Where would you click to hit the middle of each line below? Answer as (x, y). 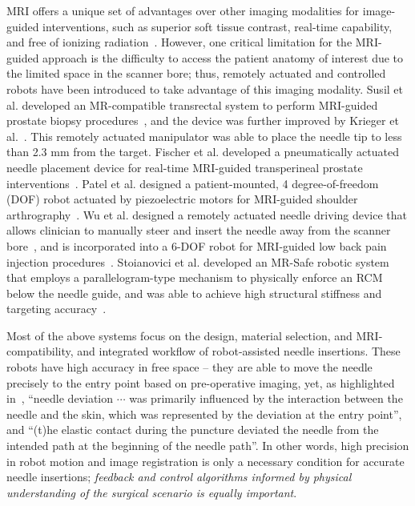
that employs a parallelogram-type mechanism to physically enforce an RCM (195, 277)
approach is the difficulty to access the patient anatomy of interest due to (223, 57)
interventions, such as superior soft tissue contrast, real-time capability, (218, 26)
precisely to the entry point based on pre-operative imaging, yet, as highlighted (201, 382)
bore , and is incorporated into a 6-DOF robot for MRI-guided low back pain (197, 245)
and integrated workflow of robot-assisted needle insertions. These (239, 351)
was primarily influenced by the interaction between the (266, 398)
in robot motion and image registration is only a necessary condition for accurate (205, 461)
